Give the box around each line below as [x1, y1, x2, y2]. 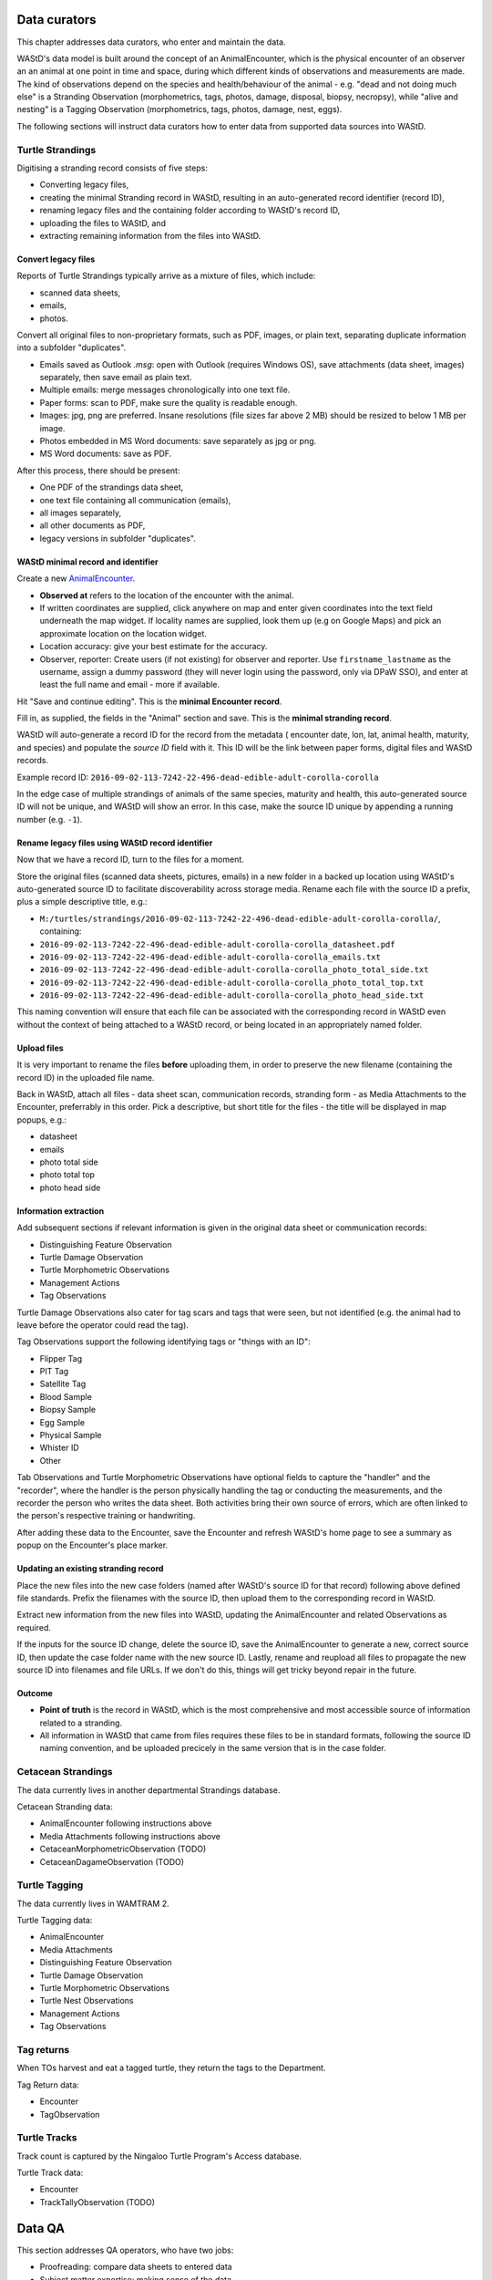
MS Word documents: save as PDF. [39, 448, 172, 460]
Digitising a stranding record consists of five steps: [16, 162, 209, 173]
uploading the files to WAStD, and [39, 217, 166, 228]
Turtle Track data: [16, 2167, 84, 2179]
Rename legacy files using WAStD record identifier [16, 837, 213, 848]
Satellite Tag [39, 1378, 87, 1390]
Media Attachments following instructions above [39, 1830, 220, 1841]
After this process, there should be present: [16, 465, 180, 476]
